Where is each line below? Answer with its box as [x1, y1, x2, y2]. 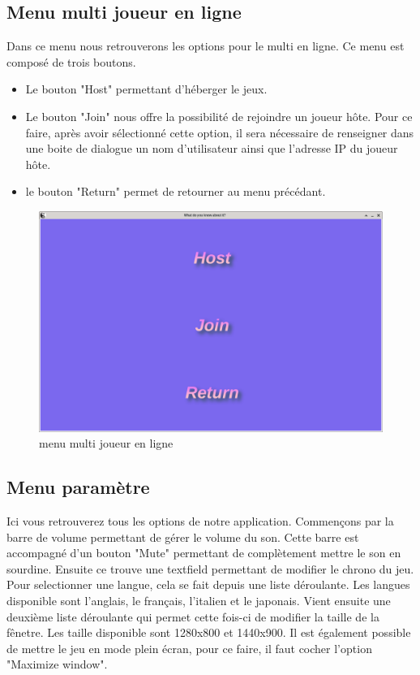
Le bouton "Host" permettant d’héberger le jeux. [25, 80, 268, 97]
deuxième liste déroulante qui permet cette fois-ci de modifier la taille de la [6, 608, 379, 625]
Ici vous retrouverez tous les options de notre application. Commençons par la [6, 512, 394, 529]
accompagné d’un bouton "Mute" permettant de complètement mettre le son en [6, 544, 401, 561]
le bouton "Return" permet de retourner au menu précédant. [25, 183, 326, 200]
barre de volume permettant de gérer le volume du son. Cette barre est [6, 528, 359, 545]
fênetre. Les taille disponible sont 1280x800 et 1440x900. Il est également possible [6, 624, 411, 641]
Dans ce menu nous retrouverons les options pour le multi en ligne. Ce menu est [6, 37, 405, 54]
